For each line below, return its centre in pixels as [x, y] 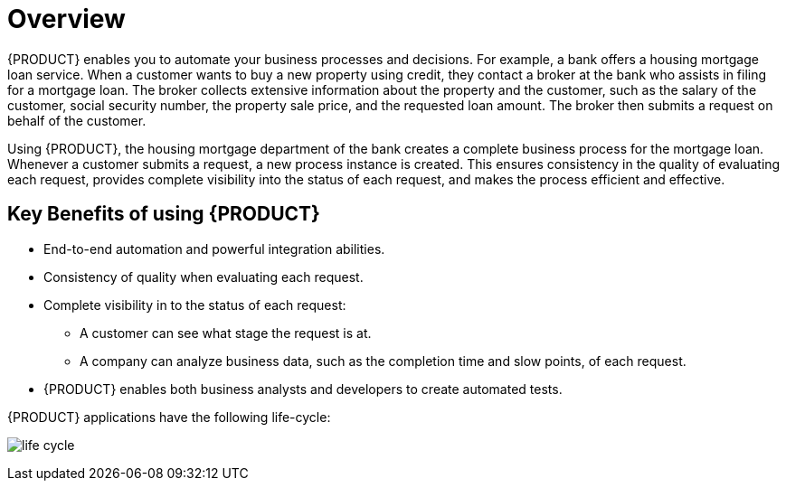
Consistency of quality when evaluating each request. [204, 277]
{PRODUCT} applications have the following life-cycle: [169, 417]
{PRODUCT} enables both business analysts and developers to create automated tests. [303, 389]
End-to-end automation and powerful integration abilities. [214, 249]
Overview [66, 19]
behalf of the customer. [77, 120]
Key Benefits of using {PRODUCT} [164, 214]
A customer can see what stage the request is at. [226, 333]
